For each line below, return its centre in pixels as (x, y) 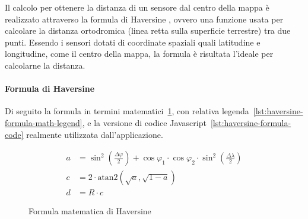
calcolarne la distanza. (45, 65)
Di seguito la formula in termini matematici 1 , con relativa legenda (127, 111)
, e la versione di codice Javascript (144, 122)
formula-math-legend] (44, 122)
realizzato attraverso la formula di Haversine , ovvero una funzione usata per (144, 19)
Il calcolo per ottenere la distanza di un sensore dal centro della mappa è (137, 7)
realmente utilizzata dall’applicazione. (95, 134)
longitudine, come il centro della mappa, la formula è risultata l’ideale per (139, 54)
